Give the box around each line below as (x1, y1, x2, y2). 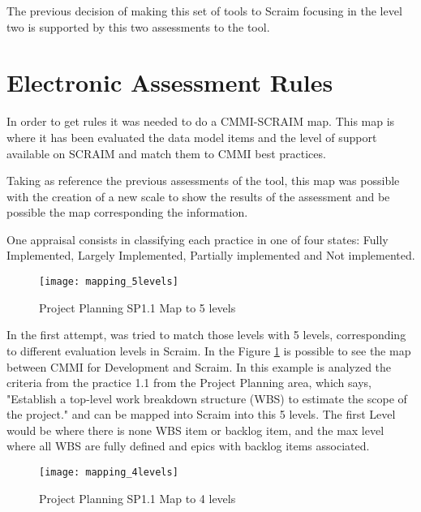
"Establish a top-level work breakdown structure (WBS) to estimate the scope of (6, 389, 407, 407)
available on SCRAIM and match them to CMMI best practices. (6, 144, 326, 161)
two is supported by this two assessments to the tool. (6, 18, 270, 35)
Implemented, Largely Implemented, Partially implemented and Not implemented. (6, 247, 415, 264)
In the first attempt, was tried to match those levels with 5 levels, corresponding (6, 326, 406, 343)
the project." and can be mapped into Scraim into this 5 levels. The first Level (6, 406, 396, 423)
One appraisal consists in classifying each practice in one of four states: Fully (6, 230, 389, 247)
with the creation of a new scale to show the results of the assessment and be (6, 187, 390, 204)
